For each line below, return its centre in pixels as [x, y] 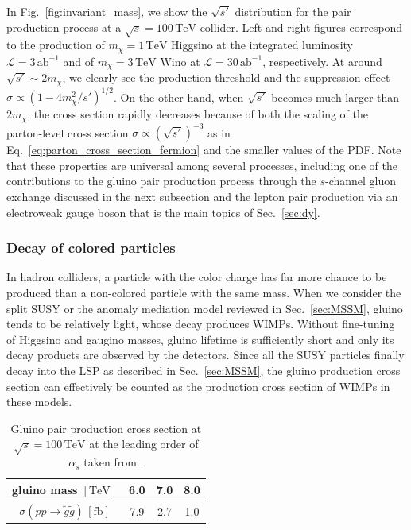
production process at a [64, 27]
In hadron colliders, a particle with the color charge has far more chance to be [197, 277]
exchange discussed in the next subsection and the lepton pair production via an [202, 196]
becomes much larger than [335, 97]
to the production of [56, 45]
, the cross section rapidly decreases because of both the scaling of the [198, 114]
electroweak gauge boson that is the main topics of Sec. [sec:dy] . [163, 212]
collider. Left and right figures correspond [301, 27]
